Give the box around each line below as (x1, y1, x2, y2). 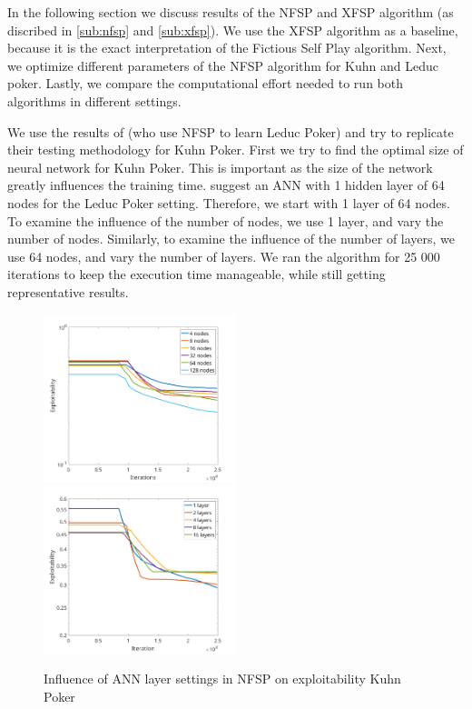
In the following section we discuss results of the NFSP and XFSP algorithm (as (7, 3, 454, 21)
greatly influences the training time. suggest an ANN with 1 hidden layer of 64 (7, 175, 445, 195)
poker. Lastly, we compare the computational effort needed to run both (7, 74, 403, 93)
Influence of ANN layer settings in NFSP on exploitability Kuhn (44, 669, 401, 688)
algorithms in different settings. (7, 91, 182, 110)
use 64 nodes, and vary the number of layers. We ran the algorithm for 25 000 (7, 246, 440, 265)
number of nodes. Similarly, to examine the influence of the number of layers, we (7, 229, 456, 248)
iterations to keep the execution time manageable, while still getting (7, 265, 386, 284)
